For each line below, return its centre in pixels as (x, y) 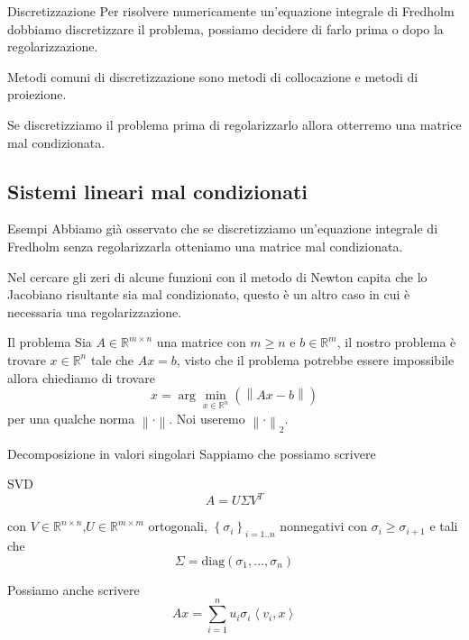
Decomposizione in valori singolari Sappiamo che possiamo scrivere (192, 453)
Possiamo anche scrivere (74, 589)
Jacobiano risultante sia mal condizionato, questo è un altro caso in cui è (209, 294)
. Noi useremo (207, 418)
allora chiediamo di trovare (81, 377)
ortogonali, (178, 526)
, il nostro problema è (396, 342)
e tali (444, 526)
